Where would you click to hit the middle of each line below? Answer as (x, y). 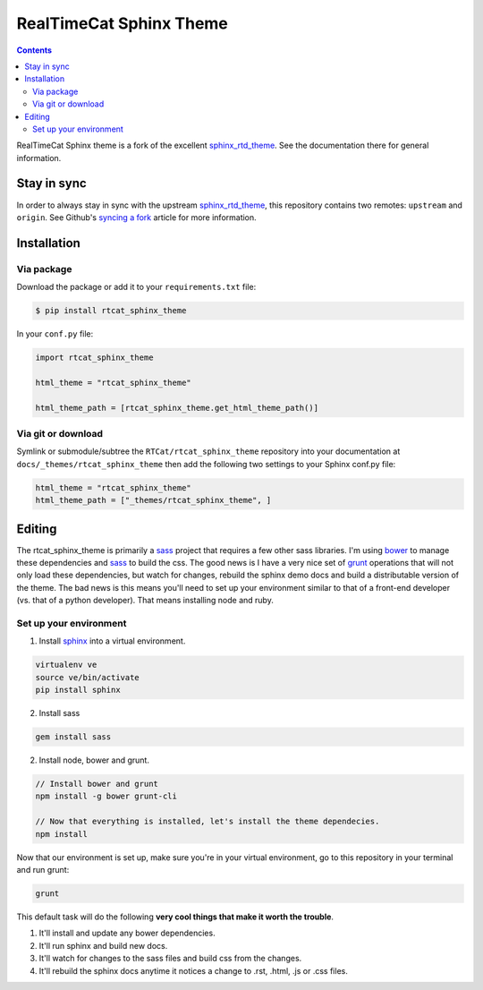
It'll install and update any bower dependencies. (127, 933)
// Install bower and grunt (97, 784)
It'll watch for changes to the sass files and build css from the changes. (170, 959)
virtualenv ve (66, 665)
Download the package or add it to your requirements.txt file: (136, 287)
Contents (34, 50)
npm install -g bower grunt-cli (106, 796)
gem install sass (73, 737)
